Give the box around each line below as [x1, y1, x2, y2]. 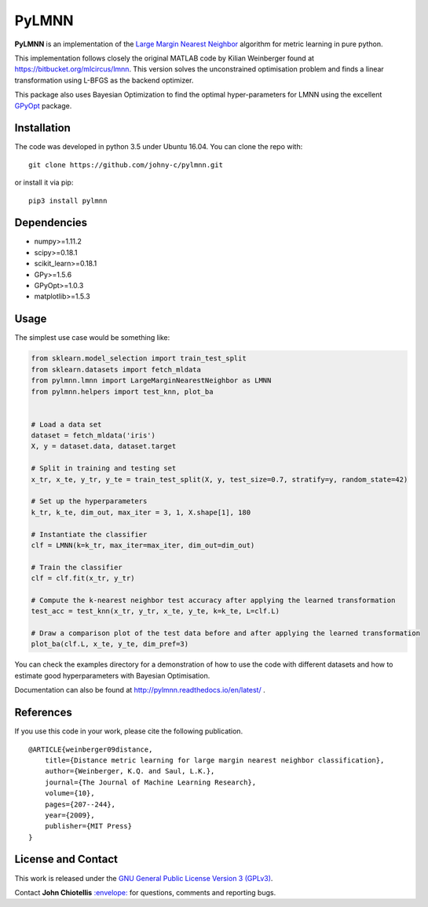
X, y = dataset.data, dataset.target [31, 442, 177, 451]
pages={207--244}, [44, 799, 116, 809]
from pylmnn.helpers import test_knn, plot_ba [31, 387, 214, 396]
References [14, 706, 72, 719]
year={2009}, [44, 810, 95, 820]
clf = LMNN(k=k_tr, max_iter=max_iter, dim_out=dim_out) [31, 540, 255, 550]
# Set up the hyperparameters [31, 497, 148, 506]
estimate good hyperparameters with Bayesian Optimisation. [14, 671, 210, 680]
